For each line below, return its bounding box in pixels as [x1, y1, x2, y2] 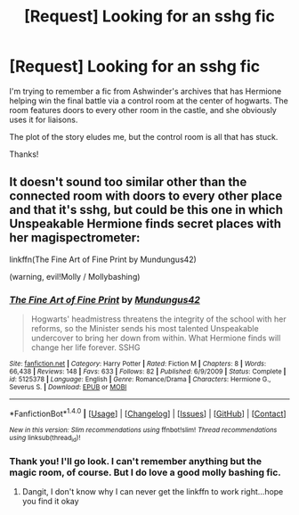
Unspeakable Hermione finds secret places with [9, 217, 282, 232]
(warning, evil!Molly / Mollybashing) [9, 271, 141, 282]
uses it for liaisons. [9, 114, 78, 125]
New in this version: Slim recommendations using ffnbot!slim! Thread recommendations [9, 425, 278, 434]
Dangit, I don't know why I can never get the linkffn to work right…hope [21, 486, 284, 497]
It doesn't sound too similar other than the [9, 175, 247, 190]
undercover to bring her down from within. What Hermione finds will [30, 332, 281, 344]
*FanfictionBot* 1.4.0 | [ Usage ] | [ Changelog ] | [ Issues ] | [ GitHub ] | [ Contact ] [9, 407, 287, 419]
